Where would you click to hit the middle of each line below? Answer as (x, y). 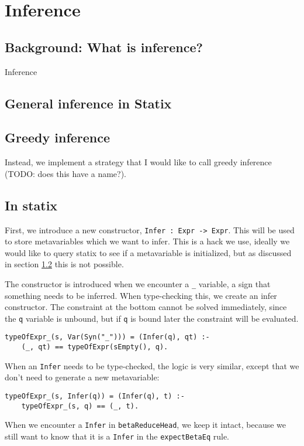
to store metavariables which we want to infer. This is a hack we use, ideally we (147, 241)
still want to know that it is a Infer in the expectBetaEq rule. (117, 436)
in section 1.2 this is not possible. (64, 264)
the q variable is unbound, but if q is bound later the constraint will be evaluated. (152, 318)
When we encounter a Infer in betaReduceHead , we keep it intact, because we (146, 425)
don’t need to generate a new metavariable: (82, 377)
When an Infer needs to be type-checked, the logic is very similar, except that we (152, 365)
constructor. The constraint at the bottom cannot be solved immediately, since (146, 307)
